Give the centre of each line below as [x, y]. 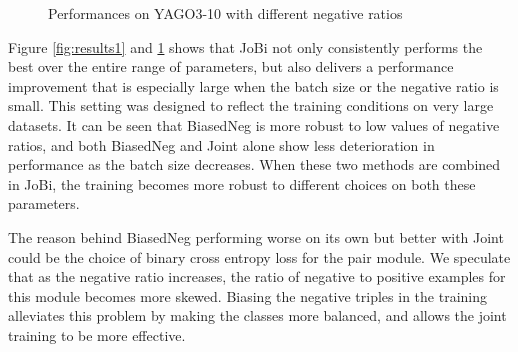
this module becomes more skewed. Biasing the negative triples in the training [247, 295]
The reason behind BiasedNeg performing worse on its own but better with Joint [256, 236]
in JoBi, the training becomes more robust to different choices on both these [242, 183]
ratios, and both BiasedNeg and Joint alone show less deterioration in [221, 144]
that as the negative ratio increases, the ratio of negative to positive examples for [257, 276]
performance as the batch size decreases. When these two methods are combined [254, 164]
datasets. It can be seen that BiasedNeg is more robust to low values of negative [254, 124]
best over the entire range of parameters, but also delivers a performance [231, 66]
